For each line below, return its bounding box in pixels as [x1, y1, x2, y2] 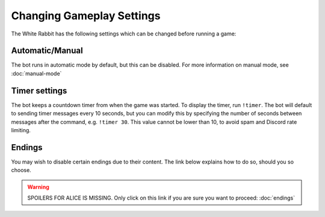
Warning [27, 183, 49, 191]
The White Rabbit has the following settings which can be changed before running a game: [11, 30, 237, 37]
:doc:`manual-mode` [11, 70, 62, 77]
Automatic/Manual [11, 46, 84, 56]
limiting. [11, 126, 31, 133]
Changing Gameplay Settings [11, 9, 161, 22]
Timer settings [11, 85, 67, 96]
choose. [11, 167, 31, 174]
